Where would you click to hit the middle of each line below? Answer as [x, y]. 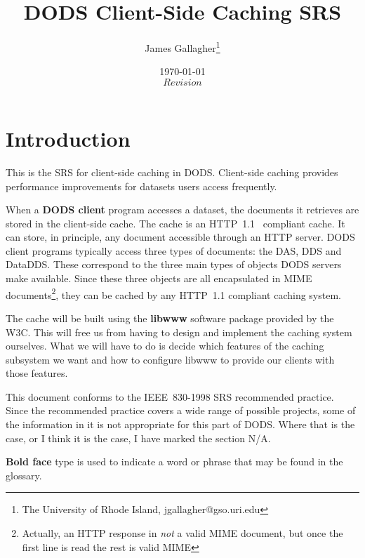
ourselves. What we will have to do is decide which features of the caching [165, 346]
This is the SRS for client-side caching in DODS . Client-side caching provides [172, 172]
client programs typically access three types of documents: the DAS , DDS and [174, 250]
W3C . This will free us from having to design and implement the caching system [179, 332]
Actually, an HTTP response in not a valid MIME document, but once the [182, 533]
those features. [37, 373]
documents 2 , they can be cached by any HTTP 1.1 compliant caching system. [173, 293]
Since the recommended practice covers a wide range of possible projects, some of [181, 410]
